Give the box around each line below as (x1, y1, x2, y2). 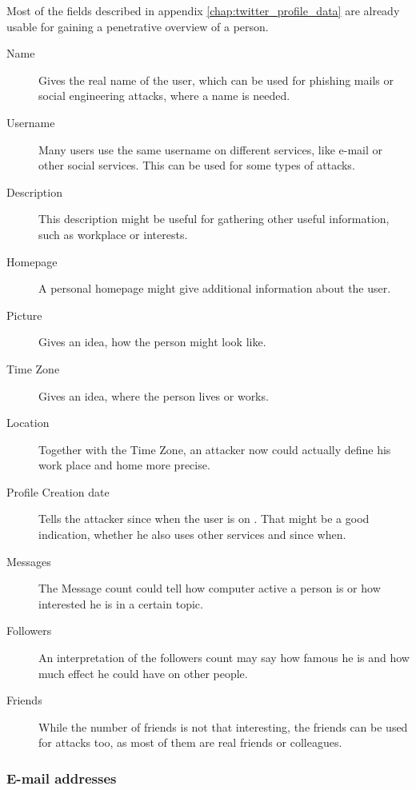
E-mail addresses (6, 768, 117, 788)
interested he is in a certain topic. (38, 595, 203, 612)
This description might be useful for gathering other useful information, (38, 210, 390, 227)
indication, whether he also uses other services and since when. (38, 526, 346, 543)
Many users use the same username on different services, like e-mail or (38, 141, 382, 158)
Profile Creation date (6, 483, 110, 500)
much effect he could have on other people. (38, 664, 248, 681)
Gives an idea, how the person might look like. (38, 333, 266, 350)
